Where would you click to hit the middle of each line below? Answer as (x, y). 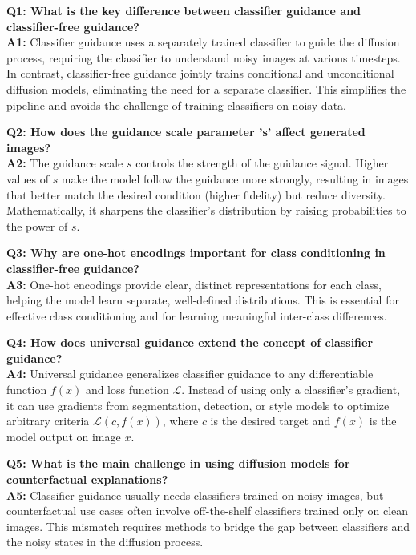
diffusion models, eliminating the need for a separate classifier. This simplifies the (206, 88)
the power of (37, 225)
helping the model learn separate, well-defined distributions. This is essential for (203, 300)
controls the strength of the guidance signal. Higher (262, 163)
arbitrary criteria (48, 421)
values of (28, 178)
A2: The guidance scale (65, 163)
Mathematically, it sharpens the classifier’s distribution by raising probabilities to (206, 210)
